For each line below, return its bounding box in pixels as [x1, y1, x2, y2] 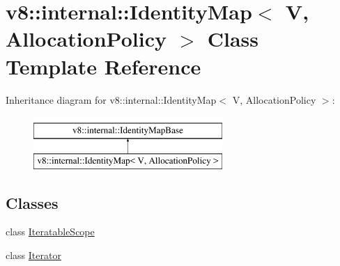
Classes [6, 191, 59, 213]
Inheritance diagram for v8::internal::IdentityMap [6, 92, 217, 107]
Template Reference [6, 52, 201, 80]
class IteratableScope [6, 224, 95, 239]
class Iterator [6, 248, 61, 263]
